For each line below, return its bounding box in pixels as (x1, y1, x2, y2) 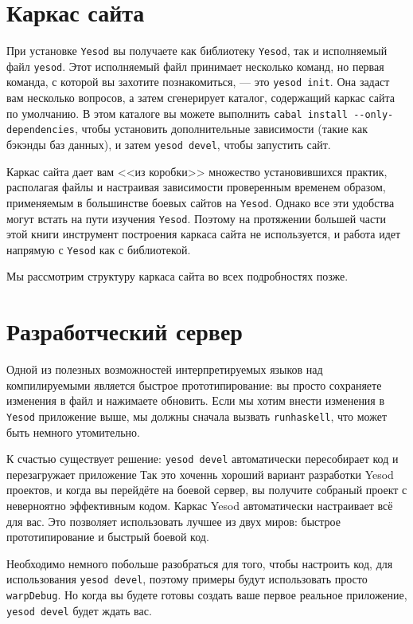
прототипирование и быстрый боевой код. (6, 528, 209, 545)
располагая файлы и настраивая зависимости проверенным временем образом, (6, 179, 386, 195)
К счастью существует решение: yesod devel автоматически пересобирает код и (6, 450, 399, 467)
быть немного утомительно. (6, 423, 140, 440)
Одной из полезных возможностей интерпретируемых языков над (6, 361, 323, 378)
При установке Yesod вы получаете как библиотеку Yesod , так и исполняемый (6, 42, 388, 59)
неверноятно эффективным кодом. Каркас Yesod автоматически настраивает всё (6, 497, 393, 513)
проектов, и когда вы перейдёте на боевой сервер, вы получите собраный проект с (6, 481, 407, 498)
